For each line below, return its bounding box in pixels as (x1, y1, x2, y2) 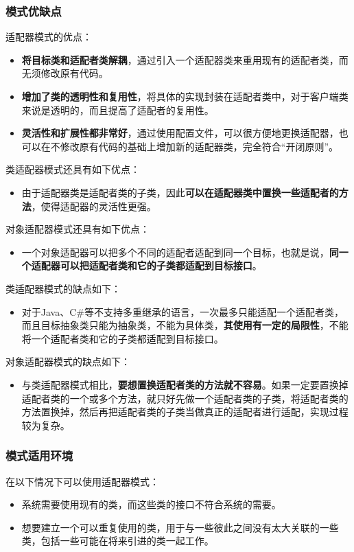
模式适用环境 (5, 447, 73, 464)
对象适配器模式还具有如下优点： (5, 222, 150, 236)
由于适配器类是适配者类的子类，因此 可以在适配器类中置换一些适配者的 (21, 185, 339, 199)
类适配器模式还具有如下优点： (5, 162, 140, 176)
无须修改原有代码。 (21, 66, 108, 80)
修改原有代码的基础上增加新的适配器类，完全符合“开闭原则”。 (60, 139, 339, 153)
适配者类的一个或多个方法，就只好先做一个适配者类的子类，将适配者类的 (21, 391, 349, 405)
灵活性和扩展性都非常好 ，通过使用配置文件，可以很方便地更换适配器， (21, 126, 339, 140)
